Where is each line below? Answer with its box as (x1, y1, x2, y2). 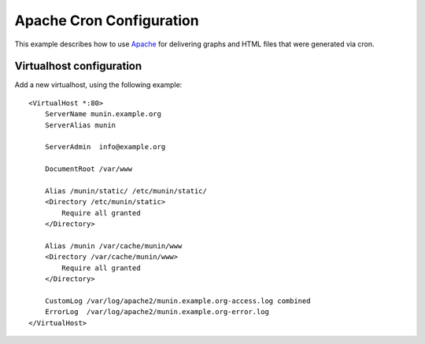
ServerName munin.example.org (44, 110, 161, 119)
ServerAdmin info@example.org (44, 142, 166, 152)
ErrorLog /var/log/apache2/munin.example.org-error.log (44, 307, 269, 317)
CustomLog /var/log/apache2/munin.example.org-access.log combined (44, 296, 311, 306)
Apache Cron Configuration (14, 12, 200, 29)
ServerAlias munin (44, 120, 116, 130)
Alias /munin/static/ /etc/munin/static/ (44, 186, 208, 196)
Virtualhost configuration (14, 60, 142, 73)
